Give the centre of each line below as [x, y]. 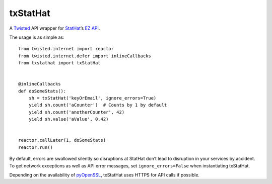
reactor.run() [36, 147]
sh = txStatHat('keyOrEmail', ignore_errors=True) [92, 98]
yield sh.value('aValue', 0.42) [69, 119]
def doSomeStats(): [42, 91]
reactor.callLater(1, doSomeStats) [62, 140]
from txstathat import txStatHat [59, 63]
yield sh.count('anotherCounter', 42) [77, 112]
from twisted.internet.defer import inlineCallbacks [85, 56]
